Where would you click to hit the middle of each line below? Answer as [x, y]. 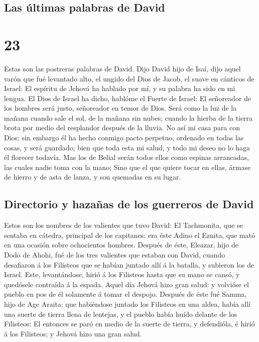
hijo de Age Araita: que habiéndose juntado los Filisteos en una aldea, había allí [127, 304]
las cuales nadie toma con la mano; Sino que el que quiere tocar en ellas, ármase [127, 167]
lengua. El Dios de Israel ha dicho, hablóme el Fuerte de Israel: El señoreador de [128, 98]
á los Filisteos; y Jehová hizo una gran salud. [73, 333]
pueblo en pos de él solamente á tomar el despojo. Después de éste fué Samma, [125, 294]
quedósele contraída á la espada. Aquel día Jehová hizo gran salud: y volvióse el [126, 284]
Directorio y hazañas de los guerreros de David [129, 204]
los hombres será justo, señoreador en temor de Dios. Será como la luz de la [120, 108]
